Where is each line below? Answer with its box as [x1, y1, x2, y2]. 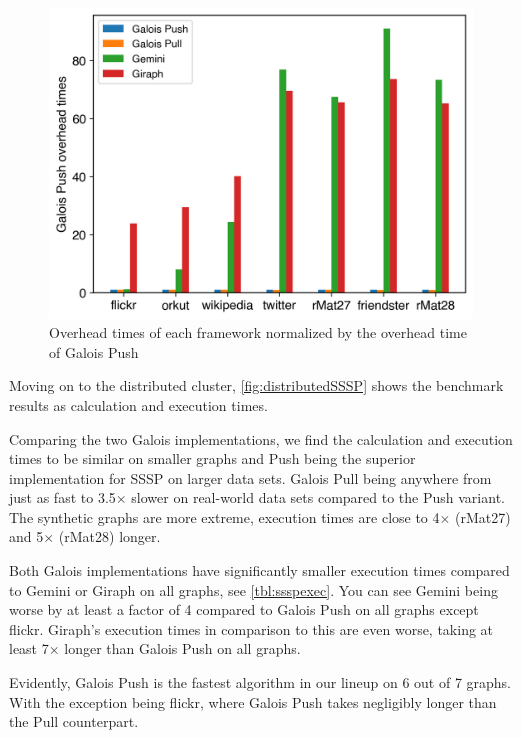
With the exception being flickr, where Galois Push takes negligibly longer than [9, 691, 497, 712]
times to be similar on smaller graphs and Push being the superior [9, 448, 416, 469]
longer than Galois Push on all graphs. [64, 638, 301, 659]
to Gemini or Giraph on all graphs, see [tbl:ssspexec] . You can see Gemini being [9, 579, 498, 600]
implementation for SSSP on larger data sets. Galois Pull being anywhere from [9, 467, 492, 488]
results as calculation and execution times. [9, 394, 268, 415]
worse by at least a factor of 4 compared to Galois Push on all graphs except [9, 599, 479, 620]
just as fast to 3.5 [9, 487, 116, 508]
